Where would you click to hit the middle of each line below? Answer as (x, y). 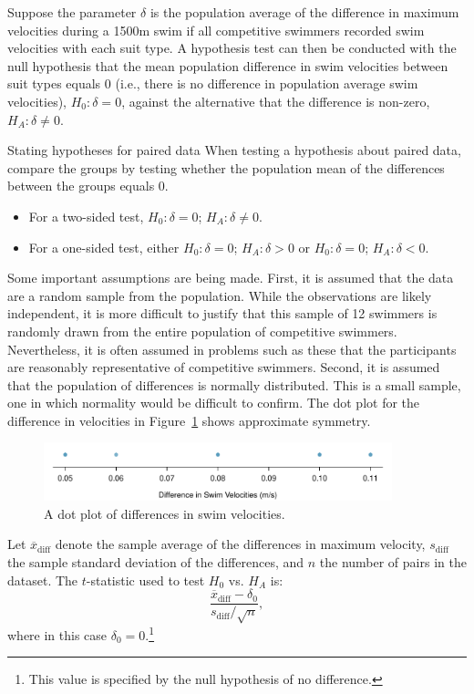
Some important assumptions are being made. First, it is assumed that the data (231, 278)
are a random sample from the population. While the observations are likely (220, 295)
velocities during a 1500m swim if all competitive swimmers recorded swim (216, 30)
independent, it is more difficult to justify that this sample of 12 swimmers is (222, 313)
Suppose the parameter (72, 12)
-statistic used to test (145, 580)
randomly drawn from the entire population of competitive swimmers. (202, 331)
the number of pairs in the (393, 561)
